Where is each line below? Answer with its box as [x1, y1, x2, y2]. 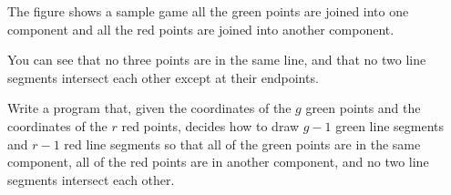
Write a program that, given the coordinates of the [7, 98, 292, 118]
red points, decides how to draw [121, 116, 300, 135]
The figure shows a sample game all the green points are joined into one [7, 2, 409, 20]
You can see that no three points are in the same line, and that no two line [7, 50, 426, 69]
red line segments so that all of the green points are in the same [64, 134, 421, 153]
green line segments [335, 116, 445, 135]
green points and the [305, 98, 421, 118]
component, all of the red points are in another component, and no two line [7, 152, 429, 171]
